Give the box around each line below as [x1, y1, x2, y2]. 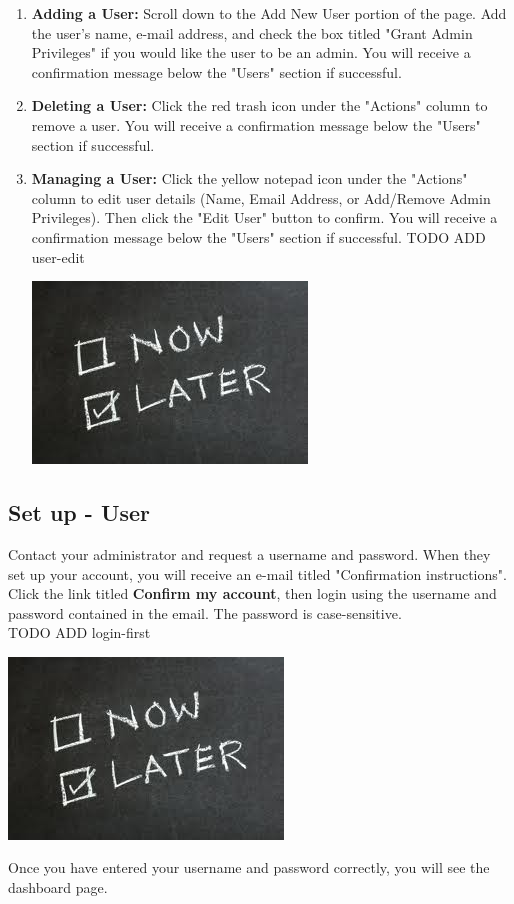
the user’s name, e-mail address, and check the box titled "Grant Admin [31, 22, 473, 43]
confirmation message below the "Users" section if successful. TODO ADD [31, 226, 486, 247]
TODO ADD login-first [8, 622, 151, 643]
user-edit [31, 246, 85, 267]
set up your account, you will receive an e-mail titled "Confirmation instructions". [8, 563, 507, 584]
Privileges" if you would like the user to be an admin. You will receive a [31, 42, 471, 63]
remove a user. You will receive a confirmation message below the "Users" [31, 114, 481, 135]
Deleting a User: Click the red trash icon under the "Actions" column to [31, 95, 488, 116]
